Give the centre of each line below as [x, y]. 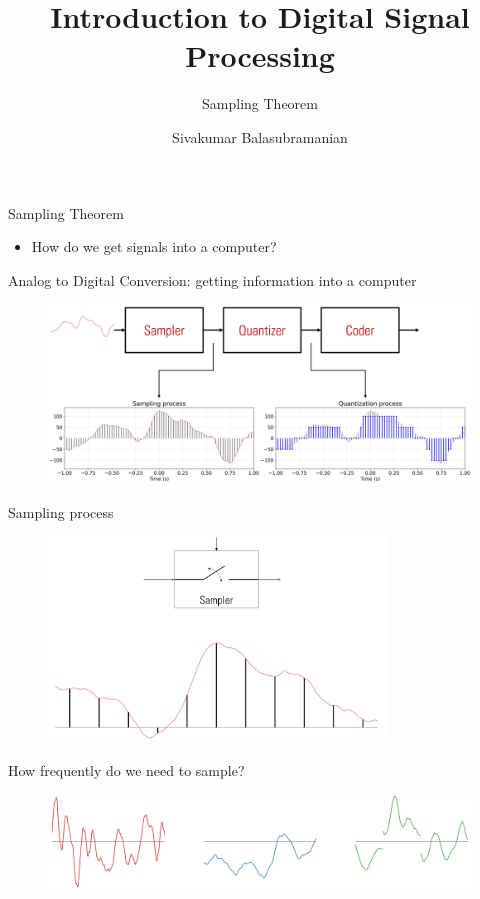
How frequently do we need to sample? [126, 769]
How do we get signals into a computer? [154, 246]
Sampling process [61, 511]
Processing [260, 55]
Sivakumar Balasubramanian [260, 136]
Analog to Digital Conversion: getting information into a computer [212, 279]
